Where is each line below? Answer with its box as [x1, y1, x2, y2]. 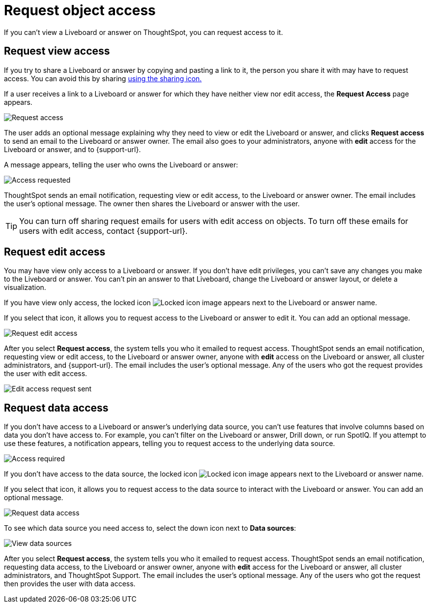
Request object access [4, 2, 156, 19]
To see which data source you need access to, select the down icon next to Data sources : [4, 524, 296, 533]
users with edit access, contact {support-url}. [19, 225, 188, 236]
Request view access [4, 45, 110, 58]
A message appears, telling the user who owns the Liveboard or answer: [4, 160, 238, 169]
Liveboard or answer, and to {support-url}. [4, 145, 141, 154]
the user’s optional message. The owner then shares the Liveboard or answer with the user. [4, 199, 300, 208]
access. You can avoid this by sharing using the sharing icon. [4, 74, 202, 83]
